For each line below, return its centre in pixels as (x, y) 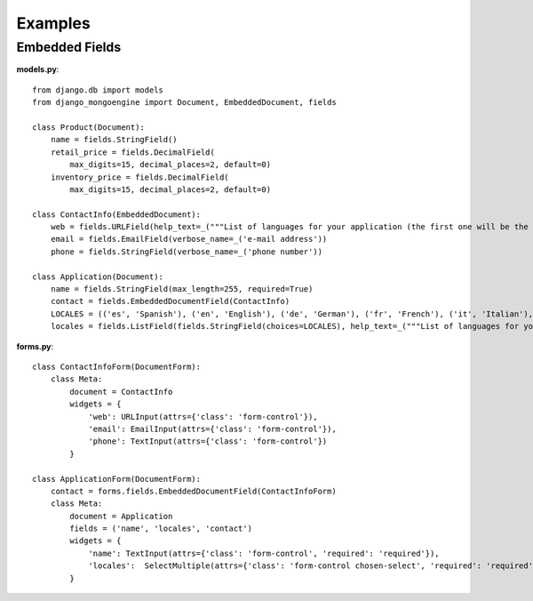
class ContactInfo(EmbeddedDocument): (117, 214)
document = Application (121, 516)
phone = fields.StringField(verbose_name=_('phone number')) (187, 252)
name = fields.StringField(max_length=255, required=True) (182, 289)
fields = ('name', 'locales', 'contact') (161, 529)
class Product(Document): (89, 127)
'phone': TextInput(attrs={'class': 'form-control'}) (208, 441)
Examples (53, 23)
